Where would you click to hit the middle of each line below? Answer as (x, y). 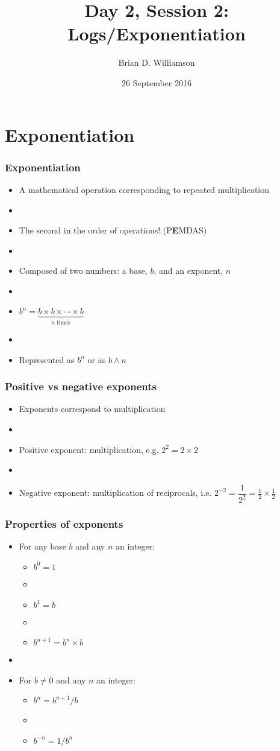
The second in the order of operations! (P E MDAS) (113, 230)
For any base (42, 546)
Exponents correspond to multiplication (92, 409)
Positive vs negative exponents (81, 386)
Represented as (47, 359)
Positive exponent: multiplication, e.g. (89, 449)
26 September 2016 (157, 82)
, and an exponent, (188, 271)
